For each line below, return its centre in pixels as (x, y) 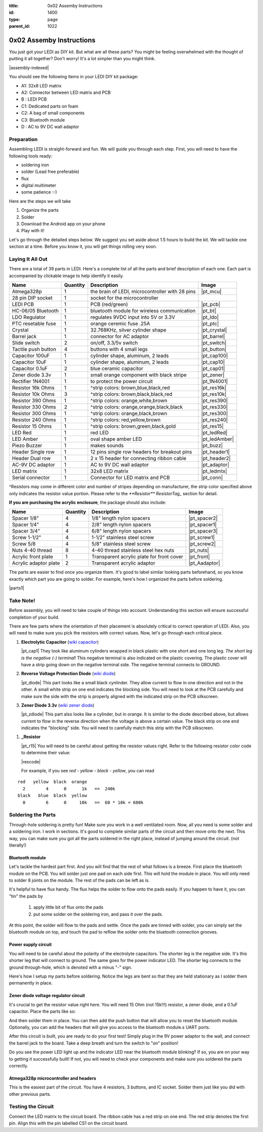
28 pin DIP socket (32, 298)
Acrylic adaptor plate (36, 563)
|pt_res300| (215, 414)
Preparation (23, 139)
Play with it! (33, 231)
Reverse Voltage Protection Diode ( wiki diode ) (68, 674)
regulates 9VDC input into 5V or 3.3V (133, 317)
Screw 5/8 (24, 544)
